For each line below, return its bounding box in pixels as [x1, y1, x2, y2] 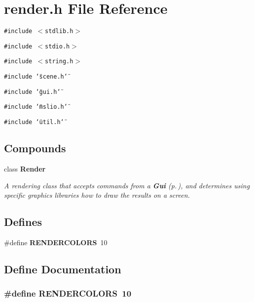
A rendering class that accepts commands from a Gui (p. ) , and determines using [4, 180, 250, 190]
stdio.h [45, 43, 70, 50]
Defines [4, 214, 42, 229]
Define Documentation [4, 261, 121, 276]
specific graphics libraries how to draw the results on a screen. [4, 190, 190, 200]
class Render [4, 163, 46, 173]
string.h [45, 58, 73, 65]
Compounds [4, 140, 66, 156]
